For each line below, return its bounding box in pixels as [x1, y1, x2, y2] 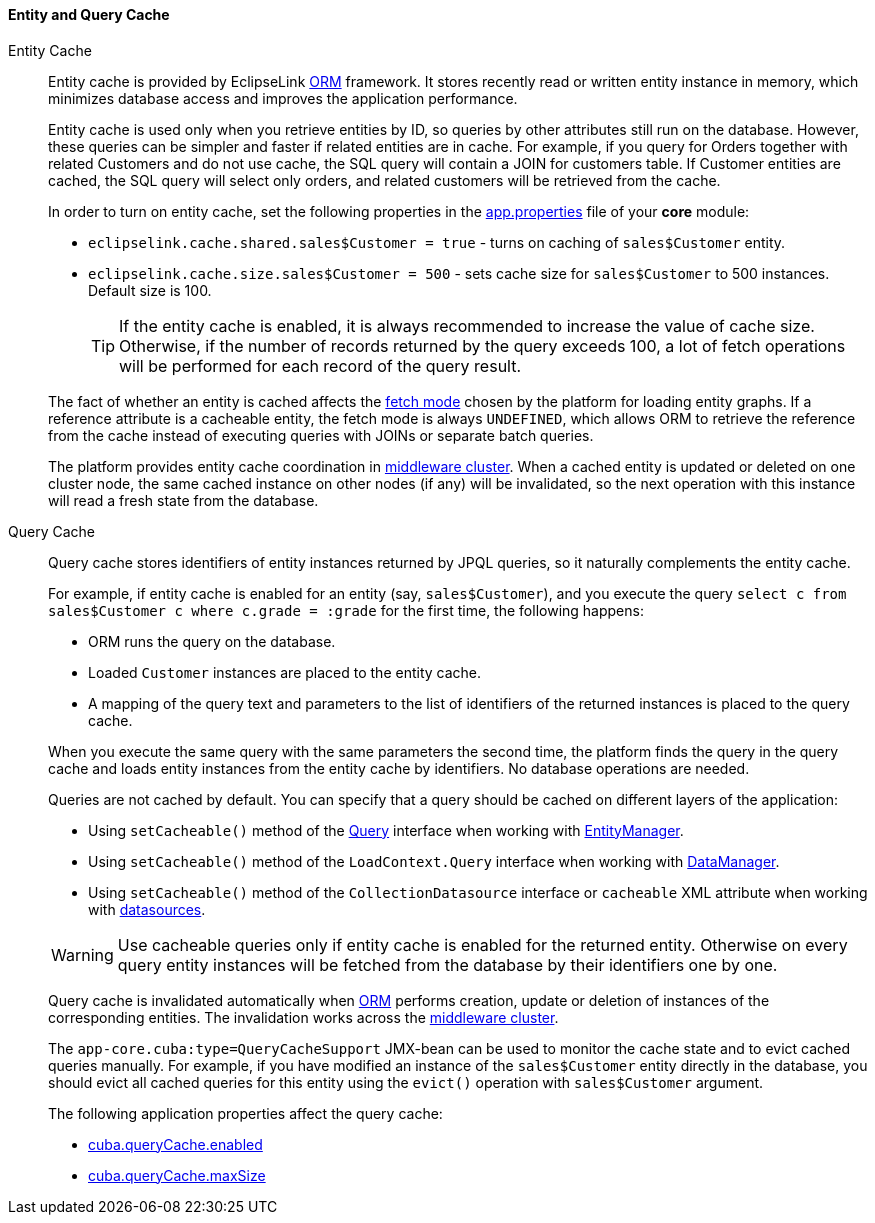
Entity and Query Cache [8, 6, 170, 23]
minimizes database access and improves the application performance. [48, 89, 518, 107]
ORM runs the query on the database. [88, 632, 336, 650]
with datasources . [88, 900, 206, 918]
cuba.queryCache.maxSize [88, 1166, 266, 1184]
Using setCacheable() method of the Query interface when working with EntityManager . [88, 821, 684, 839]
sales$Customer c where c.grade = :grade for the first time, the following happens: [48, 601, 644, 619]
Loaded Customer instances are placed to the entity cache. [88, 663, 482, 681]
